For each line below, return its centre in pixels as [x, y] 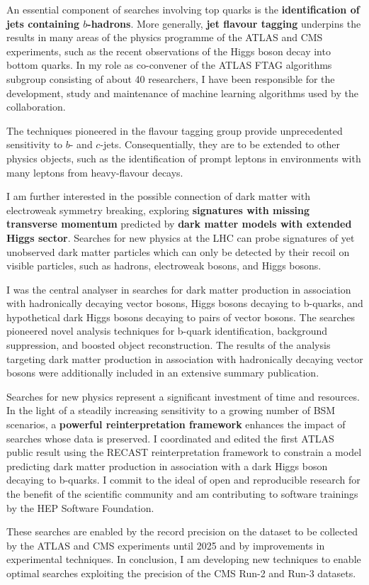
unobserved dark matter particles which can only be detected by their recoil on [178, 251]
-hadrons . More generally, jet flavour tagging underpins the [224, 23]
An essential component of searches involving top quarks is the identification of [183, 9]
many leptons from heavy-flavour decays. [95, 172]
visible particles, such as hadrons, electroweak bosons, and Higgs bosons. [164, 266]
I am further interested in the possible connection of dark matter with [158, 196]
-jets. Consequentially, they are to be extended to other [220, 144]
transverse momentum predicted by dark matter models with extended [179, 224]
